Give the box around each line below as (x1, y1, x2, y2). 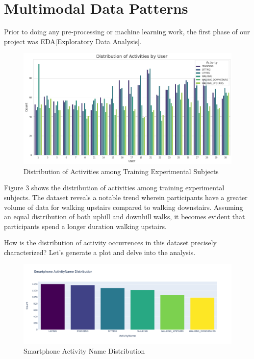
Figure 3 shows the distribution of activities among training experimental (4, 182, 225, 193)
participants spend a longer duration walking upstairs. (4, 221, 167, 231)
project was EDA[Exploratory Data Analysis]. (4, 36, 142, 46)
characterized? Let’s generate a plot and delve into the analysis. (4, 247, 196, 257)
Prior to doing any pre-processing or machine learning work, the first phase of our (4, 26, 250, 37)
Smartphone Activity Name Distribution (24, 345, 145, 356)
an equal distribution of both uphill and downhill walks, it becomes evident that (4, 211, 245, 222)
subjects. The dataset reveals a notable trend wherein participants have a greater (4, 192, 248, 202)
